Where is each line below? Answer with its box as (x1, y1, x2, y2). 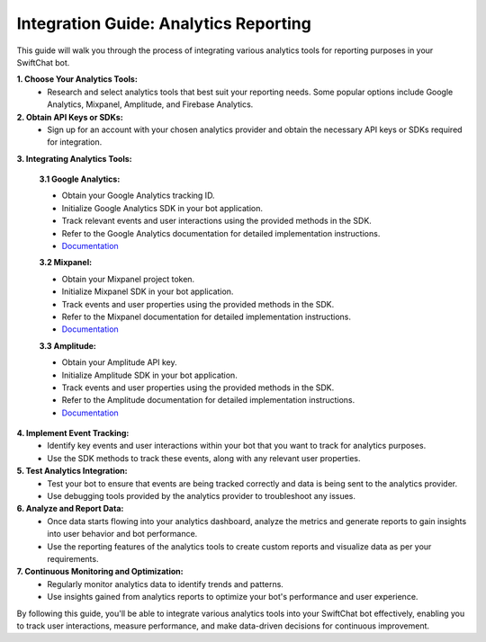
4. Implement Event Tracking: (16, 428, 130, 439)
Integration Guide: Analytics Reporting (16, 13, 312, 33)
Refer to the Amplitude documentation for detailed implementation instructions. (61, 395, 355, 406)
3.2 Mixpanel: (39, 257, 93, 268)
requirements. (47, 554, 99, 564)
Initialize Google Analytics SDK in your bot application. (61, 202, 264, 213)
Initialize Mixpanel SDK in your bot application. (61, 286, 234, 297)
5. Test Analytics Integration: (16, 466, 128, 477)
